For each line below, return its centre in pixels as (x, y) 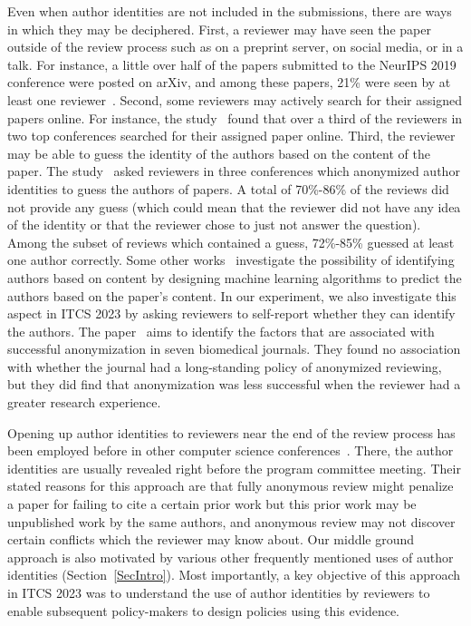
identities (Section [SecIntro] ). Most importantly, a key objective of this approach (234, 575)
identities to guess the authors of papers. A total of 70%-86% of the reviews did (228, 188)
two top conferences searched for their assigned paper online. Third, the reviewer (231, 136)
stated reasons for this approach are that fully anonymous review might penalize (231, 486)
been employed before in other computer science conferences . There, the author (231, 450)
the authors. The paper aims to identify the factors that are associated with (221, 331)
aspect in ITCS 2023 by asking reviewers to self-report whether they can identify (231, 313)
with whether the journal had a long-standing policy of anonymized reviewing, (225, 366)
